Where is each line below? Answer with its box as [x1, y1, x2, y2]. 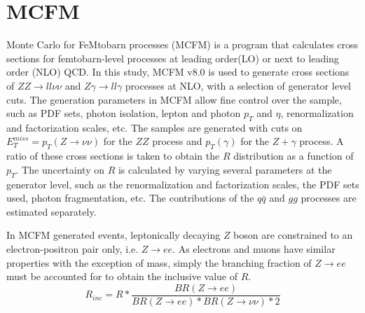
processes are [301, 190, 357, 205]
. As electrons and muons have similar [172, 242, 336, 256]
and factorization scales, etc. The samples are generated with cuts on [6, 120, 303, 134]
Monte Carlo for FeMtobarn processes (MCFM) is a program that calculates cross [6, 37, 359, 52]
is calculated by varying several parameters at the [118, 162, 332, 176]
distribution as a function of [233, 148, 354, 163]
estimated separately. [6, 204, 97, 218]
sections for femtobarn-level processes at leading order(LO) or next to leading [6, 50, 339, 65]
